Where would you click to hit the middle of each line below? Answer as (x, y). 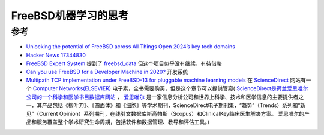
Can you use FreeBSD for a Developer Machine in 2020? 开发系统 (107, 72)
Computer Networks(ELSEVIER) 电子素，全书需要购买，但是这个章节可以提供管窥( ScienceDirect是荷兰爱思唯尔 (170, 88)
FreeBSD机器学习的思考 (70, 16)
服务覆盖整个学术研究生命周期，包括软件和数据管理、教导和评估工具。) (123, 122)
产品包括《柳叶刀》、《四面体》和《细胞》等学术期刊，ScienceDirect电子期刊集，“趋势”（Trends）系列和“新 (174, 105)
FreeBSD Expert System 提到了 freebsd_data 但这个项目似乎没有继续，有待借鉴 (124, 63)
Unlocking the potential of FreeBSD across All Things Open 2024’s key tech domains (130, 47)
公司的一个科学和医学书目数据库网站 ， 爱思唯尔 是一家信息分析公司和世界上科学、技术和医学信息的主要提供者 (162, 97)
